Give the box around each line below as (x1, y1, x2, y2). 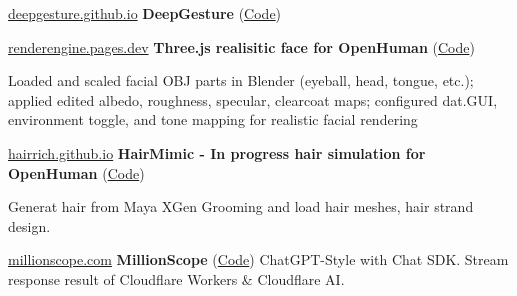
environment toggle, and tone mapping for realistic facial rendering (8, 109, 418, 130)
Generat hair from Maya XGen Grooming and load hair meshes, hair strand (8, 196, 474, 217)
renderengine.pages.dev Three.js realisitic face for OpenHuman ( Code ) (8, 36, 475, 57)
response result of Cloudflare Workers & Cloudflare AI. (8, 268, 345, 289)
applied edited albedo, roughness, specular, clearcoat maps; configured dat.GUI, (8, 89, 498, 110)
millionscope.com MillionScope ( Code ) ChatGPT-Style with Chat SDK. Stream (8, 249, 509, 270)
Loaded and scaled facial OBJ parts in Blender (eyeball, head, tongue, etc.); (8, 70, 474, 91)
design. (8, 215, 51, 236)
